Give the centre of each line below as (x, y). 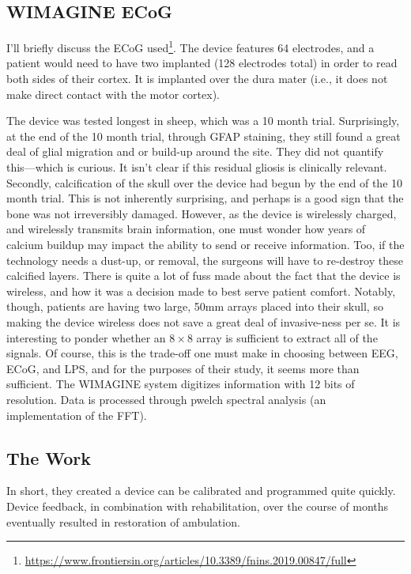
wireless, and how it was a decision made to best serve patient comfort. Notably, (201, 291)
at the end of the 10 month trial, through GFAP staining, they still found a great (204, 136)
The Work (49, 457)
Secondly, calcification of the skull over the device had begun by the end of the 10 (205, 182)
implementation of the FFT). (77, 415)
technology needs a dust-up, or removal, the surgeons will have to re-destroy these (205, 260)
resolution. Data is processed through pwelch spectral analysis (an (166, 399)
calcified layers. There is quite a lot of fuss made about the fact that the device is (204, 276)
